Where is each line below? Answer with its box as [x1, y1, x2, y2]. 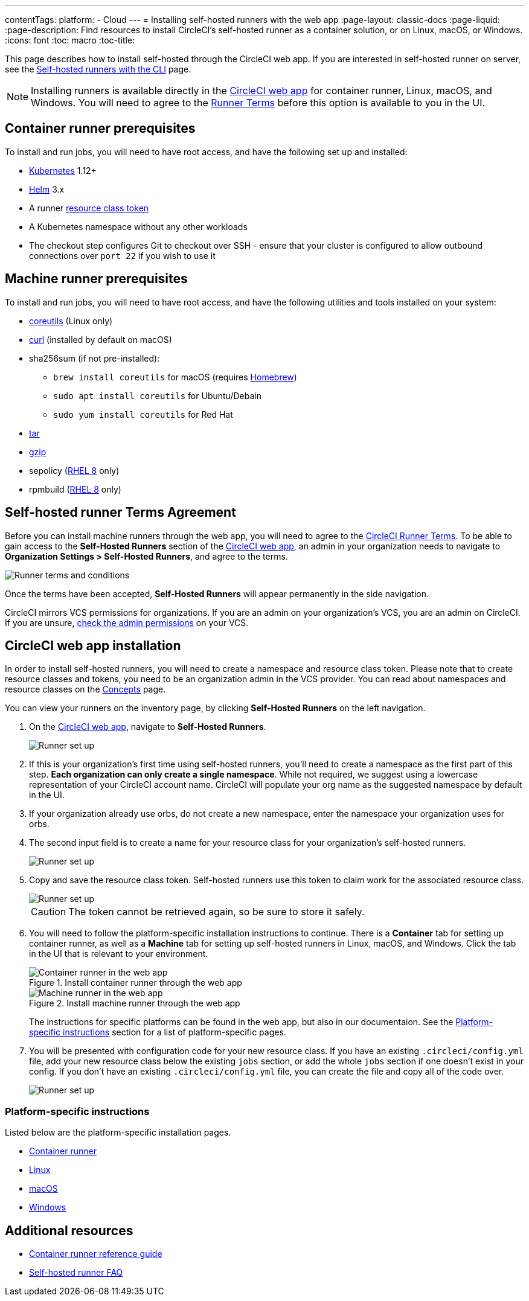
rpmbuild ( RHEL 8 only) [29, 484, 121, 494]
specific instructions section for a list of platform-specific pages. [29, 1027, 286, 1038]
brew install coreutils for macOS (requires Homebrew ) [53, 371, 297, 382]
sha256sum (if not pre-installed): [29, 353, 160, 363]
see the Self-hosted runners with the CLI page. [5, 64, 191, 74]
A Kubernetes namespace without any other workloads [29, 221, 248, 232]
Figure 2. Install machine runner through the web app [29, 998, 240, 1009]
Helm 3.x [29, 184, 65, 194]
